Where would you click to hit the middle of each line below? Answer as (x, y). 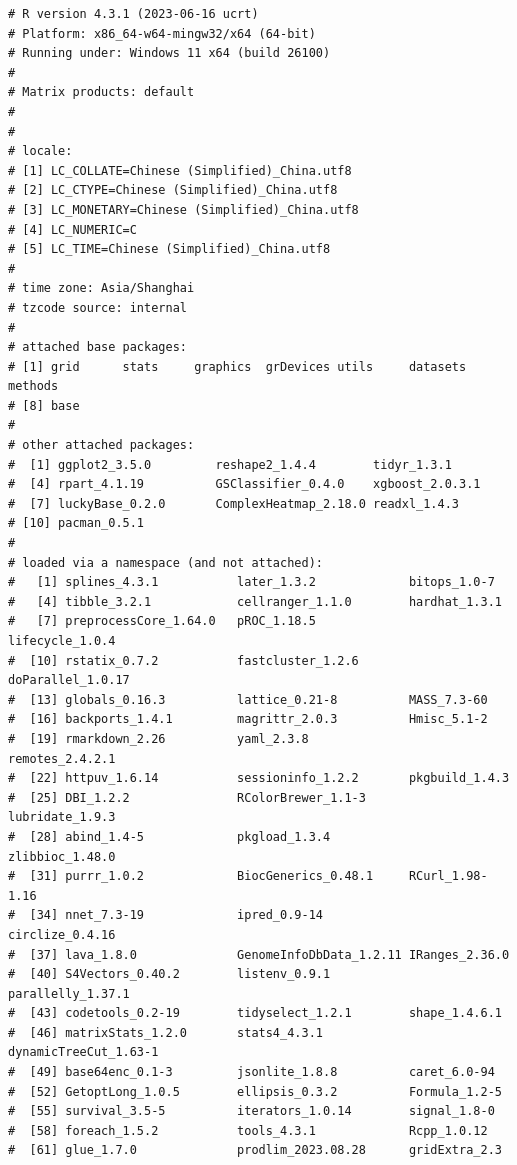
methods (33, 386)
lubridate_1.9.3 (62, 817)
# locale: (40, 151)
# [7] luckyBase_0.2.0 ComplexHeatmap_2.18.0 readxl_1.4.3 (234, 503)
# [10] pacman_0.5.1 (76, 523)
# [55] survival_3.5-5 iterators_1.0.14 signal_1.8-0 (251, 1111)
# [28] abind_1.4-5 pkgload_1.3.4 (169, 836)
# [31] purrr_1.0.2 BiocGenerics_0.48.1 (191, 876)
